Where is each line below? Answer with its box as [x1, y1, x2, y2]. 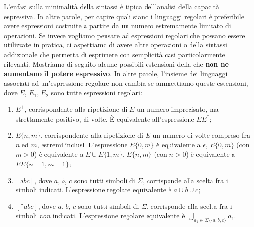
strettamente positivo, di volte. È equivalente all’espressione [15, 113, 194, 124]
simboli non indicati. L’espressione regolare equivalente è [15, 210, 185, 221]
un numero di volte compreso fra [152, 130, 250, 140]
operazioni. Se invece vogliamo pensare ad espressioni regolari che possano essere [4, 30, 245, 40]
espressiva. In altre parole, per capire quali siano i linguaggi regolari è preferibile [4, 11, 244, 21]
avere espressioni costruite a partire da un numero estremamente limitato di [4, 21, 231, 31]
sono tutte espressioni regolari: [51, 87, 142, 98]
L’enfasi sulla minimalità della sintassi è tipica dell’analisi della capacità [4, 1, 219, 11]
